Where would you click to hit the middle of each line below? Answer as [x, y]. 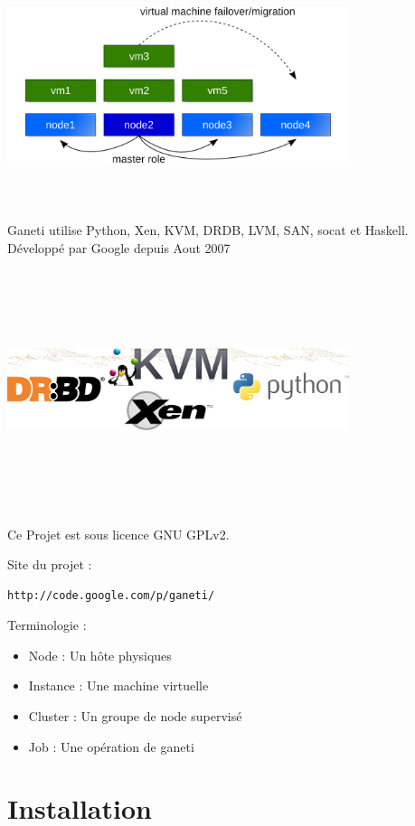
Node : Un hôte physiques [100, 655]
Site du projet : [50, 564]
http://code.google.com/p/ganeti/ [111, 595]
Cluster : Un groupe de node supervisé [135, 716]
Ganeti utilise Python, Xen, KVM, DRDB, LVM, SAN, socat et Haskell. [208, 230]
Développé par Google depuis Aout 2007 [119, 247]
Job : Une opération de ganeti [111, 746]
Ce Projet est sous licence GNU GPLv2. [118, 534]
